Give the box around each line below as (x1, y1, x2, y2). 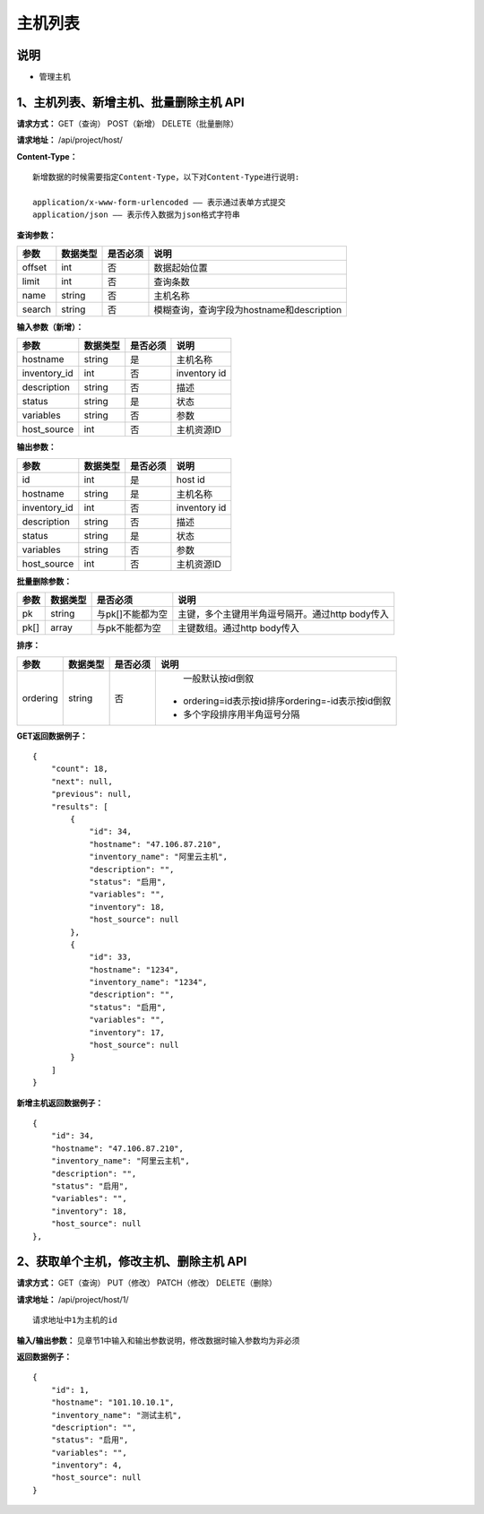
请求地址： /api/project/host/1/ (16, 1293, 129, 1304)
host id (176, 473, 205, 486)
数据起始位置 (153, 262, 208, 274)
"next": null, (50, 776, 114, 786)
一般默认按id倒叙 (182, 672, 255, 685)
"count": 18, (50, 764, 108, 774)
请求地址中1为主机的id (32, 1315, 118, 1326)
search (22, 303, 52, 316)
